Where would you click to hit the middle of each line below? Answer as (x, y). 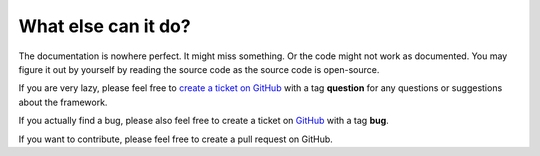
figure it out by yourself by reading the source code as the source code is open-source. (199, 69)
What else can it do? (104, 26)
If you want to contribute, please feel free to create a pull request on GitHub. (176, 139)
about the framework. (63, 102)
